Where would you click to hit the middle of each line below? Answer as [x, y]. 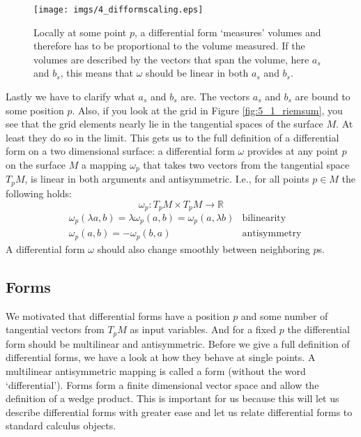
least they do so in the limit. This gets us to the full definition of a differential [172, 137]
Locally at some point [80, 32]
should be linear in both [197, 73]
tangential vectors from [55, 329]
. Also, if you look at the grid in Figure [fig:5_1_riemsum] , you [207, 110]
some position [35, 110]
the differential [318, 329]
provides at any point [293, 151]
